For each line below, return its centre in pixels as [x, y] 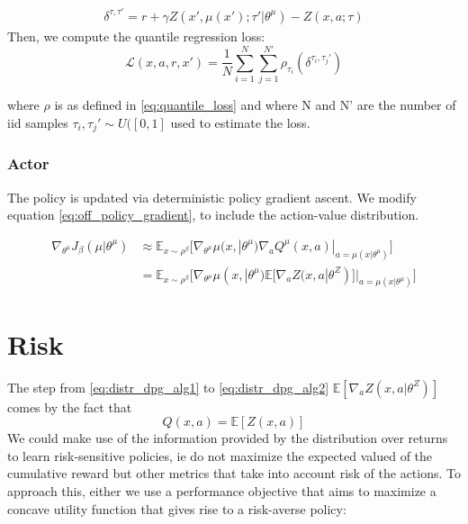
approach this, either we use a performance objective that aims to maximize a [222, 490]
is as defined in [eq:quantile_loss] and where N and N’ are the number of [255, 105]
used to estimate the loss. [240, 122]
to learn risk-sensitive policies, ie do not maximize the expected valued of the [220, 455]
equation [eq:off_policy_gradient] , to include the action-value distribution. [213, 215]
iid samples [38, 122]
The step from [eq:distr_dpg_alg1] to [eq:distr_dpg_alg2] [168, 387]
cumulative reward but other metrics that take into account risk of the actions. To [234, 473]
